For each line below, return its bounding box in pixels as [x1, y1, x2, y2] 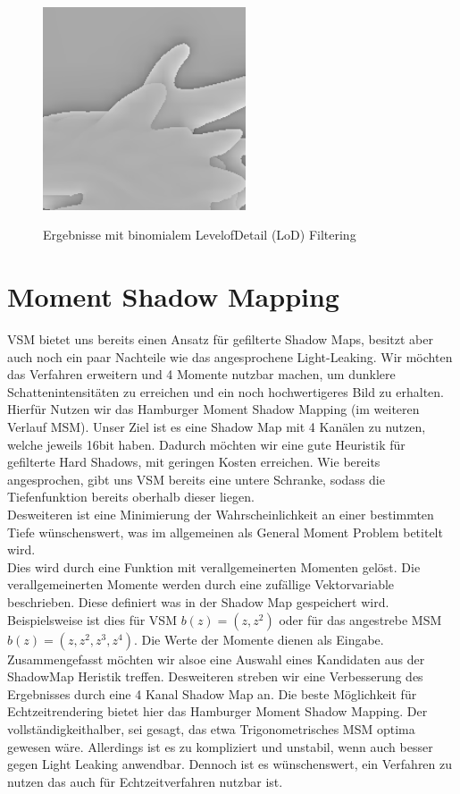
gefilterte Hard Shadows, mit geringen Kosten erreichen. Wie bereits [7, 452, 381, 471]
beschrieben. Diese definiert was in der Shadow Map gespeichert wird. [7, 592, 389, 611]
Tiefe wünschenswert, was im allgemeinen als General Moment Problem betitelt [7, 522, 443, 541]
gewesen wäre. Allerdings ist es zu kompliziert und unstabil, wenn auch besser [7, 737, 433, 756]
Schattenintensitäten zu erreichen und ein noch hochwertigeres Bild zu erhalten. [7, 382, 444, 401]
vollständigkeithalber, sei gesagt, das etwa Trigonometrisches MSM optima [7, 719, 415, 738]
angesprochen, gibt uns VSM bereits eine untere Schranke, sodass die [7, 469, 385, 488]
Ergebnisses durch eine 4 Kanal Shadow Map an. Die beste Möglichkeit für [7, 684, 417, 703]
